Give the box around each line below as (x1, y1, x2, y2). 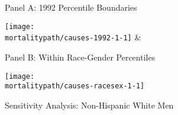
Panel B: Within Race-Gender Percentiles (5, 50, 156, 63)
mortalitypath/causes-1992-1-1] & (5, 31, 141, 43)
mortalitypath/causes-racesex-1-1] (5, 82, 145, 91)
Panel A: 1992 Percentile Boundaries (5, 1, 137, 13)
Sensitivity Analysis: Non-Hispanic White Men (5, 98, 174, 111)
